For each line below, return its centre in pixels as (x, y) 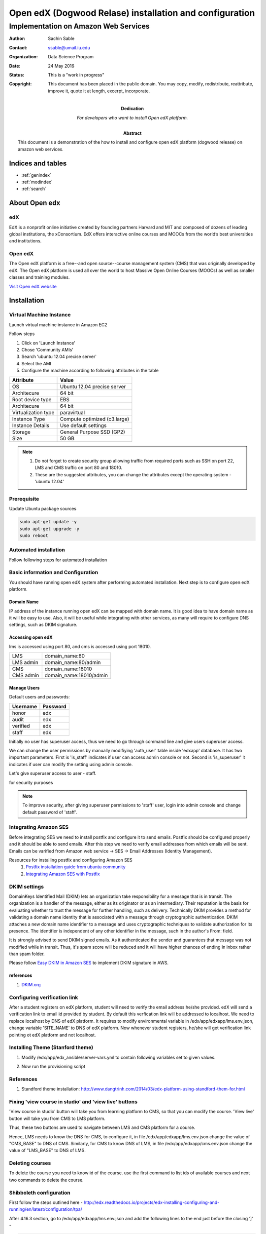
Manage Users (24, 688)
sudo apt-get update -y (48, 522)
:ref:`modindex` (37, 182)
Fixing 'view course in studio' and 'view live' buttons (73, 1102)
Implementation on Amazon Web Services (79, 26)
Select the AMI (36, 363)
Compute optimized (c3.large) (95, 419)
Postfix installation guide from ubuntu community (76, 867)
